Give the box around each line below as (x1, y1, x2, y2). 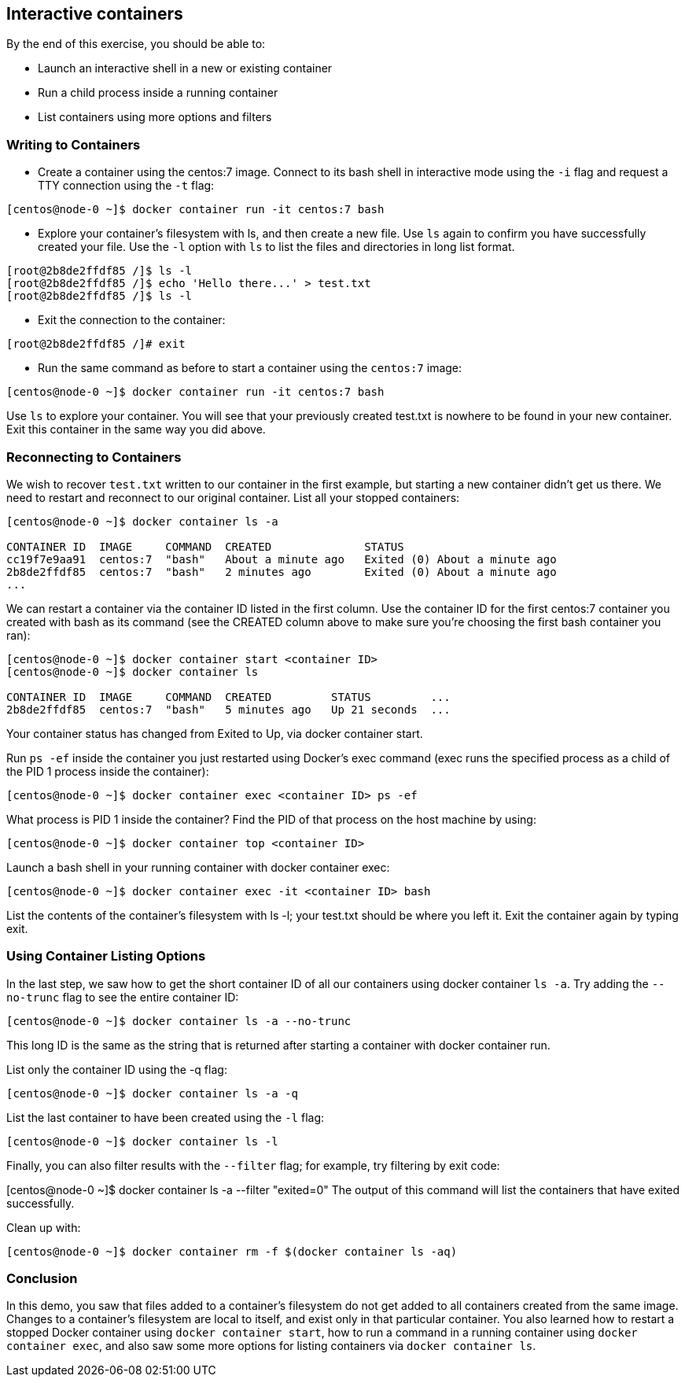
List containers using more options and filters (38, 110, 272, 124)
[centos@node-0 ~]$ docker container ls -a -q (6, 1086, 298, 1100)
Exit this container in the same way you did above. (6, 422, 266, 437)
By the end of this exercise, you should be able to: (6, 37, 266, 51)
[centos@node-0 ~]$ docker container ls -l (6, 1134, 278, 1148)
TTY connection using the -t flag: (38, 179, 215, 193)
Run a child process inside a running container (38, 86, 278, 100)
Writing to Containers (6, 136, 141, 153)
